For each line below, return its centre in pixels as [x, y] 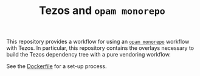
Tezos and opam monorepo [102, 11]
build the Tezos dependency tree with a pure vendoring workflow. [89, 55]
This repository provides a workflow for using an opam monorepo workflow [98, 42]
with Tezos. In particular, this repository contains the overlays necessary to [100, 48]
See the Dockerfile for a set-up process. [57, 66]
